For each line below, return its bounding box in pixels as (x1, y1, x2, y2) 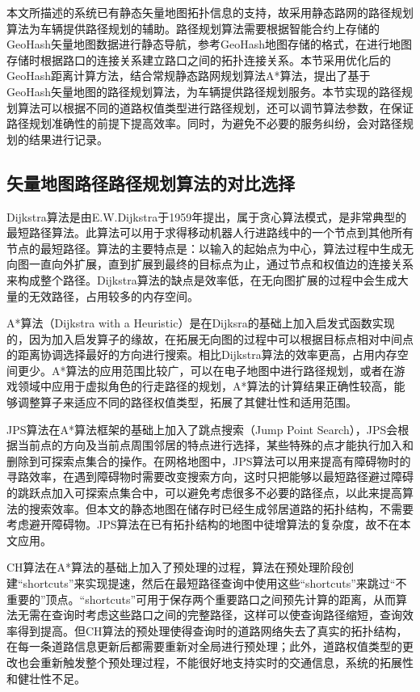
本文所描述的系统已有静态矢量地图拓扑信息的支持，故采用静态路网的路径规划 (6, 4, 414, 20)
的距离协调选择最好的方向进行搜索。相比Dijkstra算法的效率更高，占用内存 (6, 346, 397, 363)
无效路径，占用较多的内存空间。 (28, 287, 199, 304)
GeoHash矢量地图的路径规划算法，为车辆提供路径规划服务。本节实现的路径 (6, 82, 402, 99)
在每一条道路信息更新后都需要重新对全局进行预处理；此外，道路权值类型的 (6, 638, 402, 655)
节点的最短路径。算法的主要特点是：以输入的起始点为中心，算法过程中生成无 (6, 239, 414, 256)
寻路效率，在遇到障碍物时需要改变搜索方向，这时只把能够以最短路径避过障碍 (6, 468, 414, 485)
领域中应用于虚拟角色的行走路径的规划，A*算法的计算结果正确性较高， (17, 378, 394, 395)
